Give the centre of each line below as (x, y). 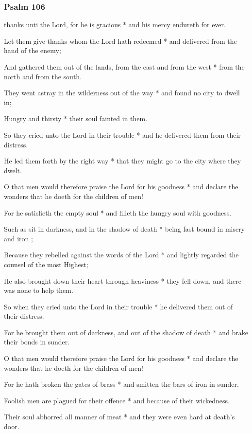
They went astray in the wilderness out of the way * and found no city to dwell (122, 93)
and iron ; (18, 238)
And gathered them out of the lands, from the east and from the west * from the (124, 67)
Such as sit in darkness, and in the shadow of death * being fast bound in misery (125, 229)
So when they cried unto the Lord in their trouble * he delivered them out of (118, 306)
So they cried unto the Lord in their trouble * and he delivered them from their (122, 135)
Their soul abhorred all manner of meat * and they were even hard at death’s (119, 417)
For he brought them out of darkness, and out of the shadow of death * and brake (126, 332)
